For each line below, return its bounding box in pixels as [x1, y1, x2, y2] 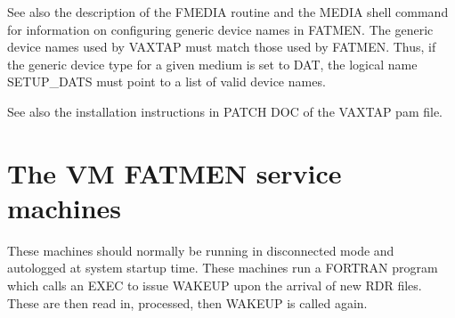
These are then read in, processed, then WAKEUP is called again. [7, 293, 368, 312]
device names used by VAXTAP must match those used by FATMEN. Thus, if [7, 37, 436, 56]
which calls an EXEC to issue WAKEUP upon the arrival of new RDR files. [7, 276, 422, 295]
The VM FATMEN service [7, 154, 342, 191]
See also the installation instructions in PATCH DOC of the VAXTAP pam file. [7, 102, 443, 120]
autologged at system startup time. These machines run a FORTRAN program [7, 258, 438, 277]
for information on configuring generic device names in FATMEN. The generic [7, 20, 434, 38]
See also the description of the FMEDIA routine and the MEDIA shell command [7, 3, 449, 20]
